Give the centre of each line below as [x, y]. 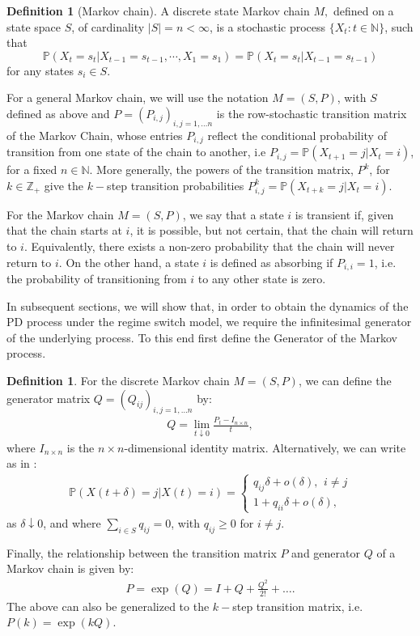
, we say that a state [233, 214]
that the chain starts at [64, 230]
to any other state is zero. [262, 279]
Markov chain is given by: [70, 568]
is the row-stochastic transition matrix [312, 113]
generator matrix [49, 398]
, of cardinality [108, 26]
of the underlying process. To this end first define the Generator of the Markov [202, 337]
